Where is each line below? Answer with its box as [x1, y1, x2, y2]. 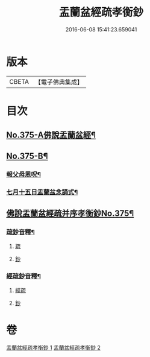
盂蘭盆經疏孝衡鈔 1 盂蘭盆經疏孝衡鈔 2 [6, 344, 101, 352]
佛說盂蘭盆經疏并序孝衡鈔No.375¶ [6, 208, 134, 218]
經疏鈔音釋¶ [6, 272, 41, 280]
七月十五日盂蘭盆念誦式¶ [6, 188, 78, 196]
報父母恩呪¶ [6, 170, 41, 178]
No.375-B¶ [6, 151, 48, 161]
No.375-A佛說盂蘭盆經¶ [6, 130, 96, 141]
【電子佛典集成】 [34, 78, 83, 86]
